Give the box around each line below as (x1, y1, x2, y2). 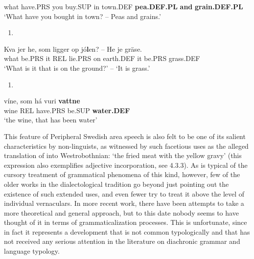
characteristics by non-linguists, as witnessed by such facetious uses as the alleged (4, 140, 249, 151)
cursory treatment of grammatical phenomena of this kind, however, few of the (4, 169, 240, 179)
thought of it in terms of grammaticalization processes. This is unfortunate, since (4, 217, 247, 227)
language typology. (4, 246, 60, 256)
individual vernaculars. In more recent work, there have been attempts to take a (4, 198, 244, 208)
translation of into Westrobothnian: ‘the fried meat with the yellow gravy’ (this (4, 150, 242, 160)
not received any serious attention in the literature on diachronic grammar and (4, 236, 240, 246)
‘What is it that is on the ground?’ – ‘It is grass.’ (4, 62, 150, 73)
